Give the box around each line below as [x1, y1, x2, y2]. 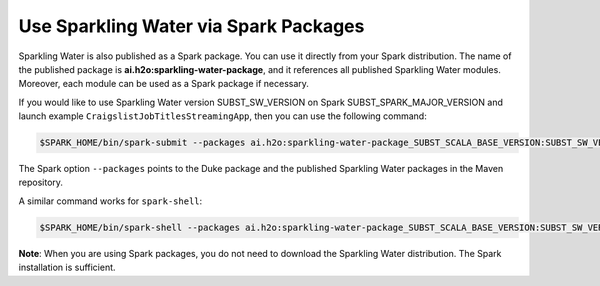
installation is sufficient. [18, 261, 116, 274]
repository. [18, 176, 64, 189]
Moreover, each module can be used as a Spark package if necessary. [18, 78, 310, 90]
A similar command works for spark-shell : [18, 195, 203, 207]
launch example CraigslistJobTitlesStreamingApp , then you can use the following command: [18, 110, 427, 122]
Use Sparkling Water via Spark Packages [18, 15, 365, 37]
